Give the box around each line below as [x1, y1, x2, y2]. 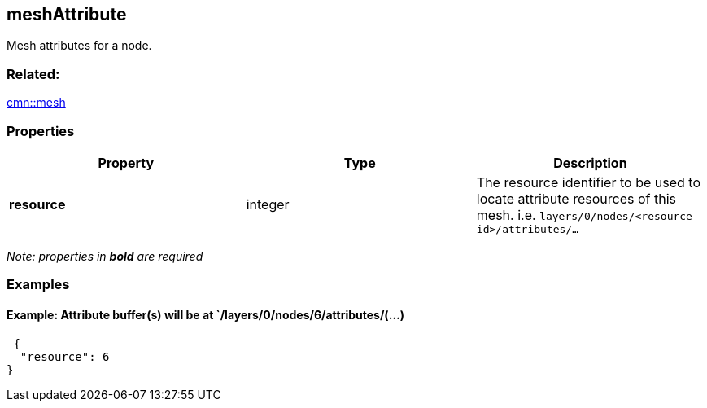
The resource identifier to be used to [476, 173, 700, 191]
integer [246, 196, 290, 213]
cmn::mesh [7, 95, 66, 110]
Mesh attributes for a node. [7, 38, 152, 53]
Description [553, 154, 627, 171]
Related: [7, 65, 60, 82]
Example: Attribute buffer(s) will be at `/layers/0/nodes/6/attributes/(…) [7, 307, 404, 322]
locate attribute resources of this [476, 190, 676, 207]
